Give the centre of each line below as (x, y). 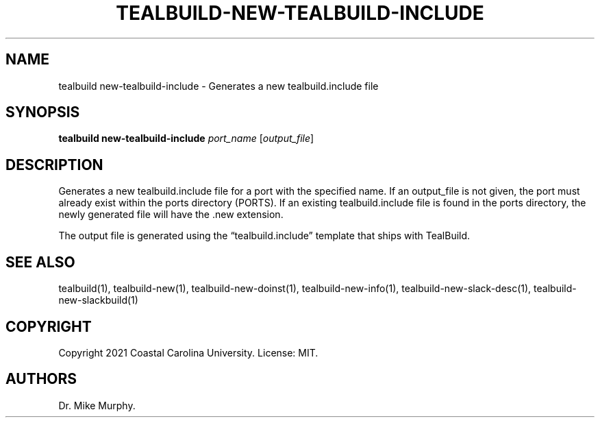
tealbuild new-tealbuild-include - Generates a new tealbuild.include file (218, 86)
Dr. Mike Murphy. (97, 405)
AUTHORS (41, 379)
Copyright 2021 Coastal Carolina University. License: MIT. (188, 352)
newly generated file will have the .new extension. (171, 215)
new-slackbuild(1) (98, 300)
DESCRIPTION (54, 165)
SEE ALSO (40, 262)
